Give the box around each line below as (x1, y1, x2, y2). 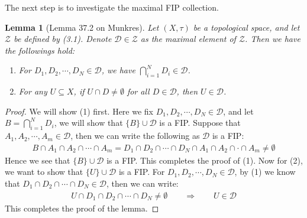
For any (18, 85, 47, 97)
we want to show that (5, 165, 83, 178)
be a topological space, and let (193, 21, 300, 33)
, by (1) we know (234, 165, 296, 178)
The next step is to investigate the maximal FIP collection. (5, 1, 219, 13)
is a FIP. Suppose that (159, 116, 241, 129)
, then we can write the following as (70, 129, 200, 142)
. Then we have (245, 32, 300, 45)
